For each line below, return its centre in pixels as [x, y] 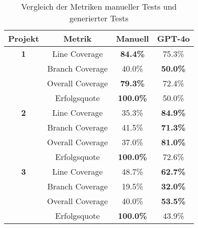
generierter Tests [99, 18]
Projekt [24, 38]
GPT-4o [173, 38]
